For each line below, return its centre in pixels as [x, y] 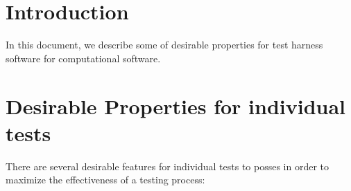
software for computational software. [83, 58]
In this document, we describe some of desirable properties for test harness [164, 45]
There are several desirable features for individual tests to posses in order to [168, 166]
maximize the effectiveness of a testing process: [105, 180]
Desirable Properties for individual [176, 106]
